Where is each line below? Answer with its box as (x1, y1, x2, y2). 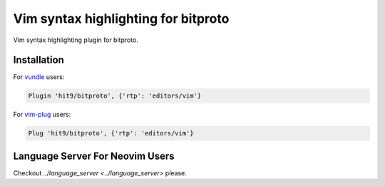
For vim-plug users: (13, 110, 71, 119)
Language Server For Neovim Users (13, 150, 175, 162)
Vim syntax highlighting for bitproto (13, 11, 230, 26)
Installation (13, 54, 64, 66)
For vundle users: (13, 73, 65, 81)
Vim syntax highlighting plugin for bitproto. (13, 36, 139, 44)
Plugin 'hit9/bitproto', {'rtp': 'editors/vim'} (28, 92, 202, 100)
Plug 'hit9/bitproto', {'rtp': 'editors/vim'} (28, 129, 194, 138)
